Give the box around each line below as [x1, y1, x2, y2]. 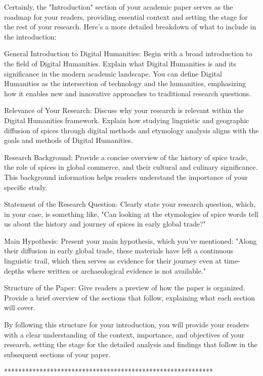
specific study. [4, 181, 48, 192]
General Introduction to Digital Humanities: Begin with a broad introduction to [4, 48, 252, 59]
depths [4, 265, 25, 276]
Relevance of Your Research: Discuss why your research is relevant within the [4, 105, 244, 116]
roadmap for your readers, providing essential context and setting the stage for [4, 11, 248, 22]
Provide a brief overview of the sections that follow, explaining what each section [4, 292, 255, 303]
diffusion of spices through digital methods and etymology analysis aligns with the [4, 125, 259, 135]
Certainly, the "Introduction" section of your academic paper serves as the [4, 2, 233, 12]
